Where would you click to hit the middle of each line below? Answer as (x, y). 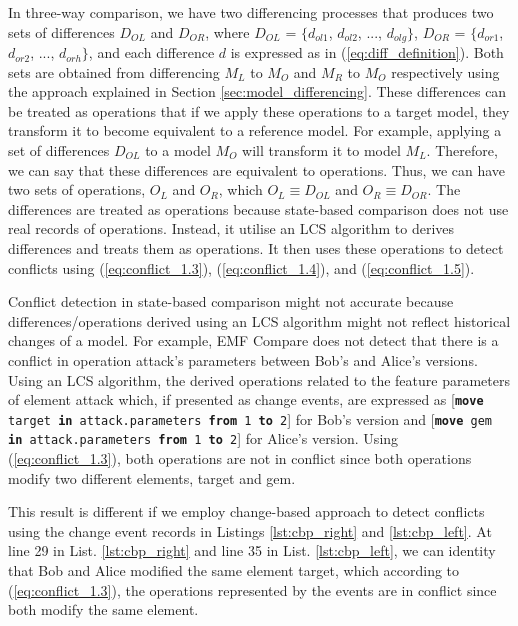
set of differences (59, 150)
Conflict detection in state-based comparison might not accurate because (231, 301)
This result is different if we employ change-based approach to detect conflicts (246, 511)
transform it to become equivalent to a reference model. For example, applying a (255, 130)
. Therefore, (462, 150)
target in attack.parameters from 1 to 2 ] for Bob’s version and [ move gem (250, 418)
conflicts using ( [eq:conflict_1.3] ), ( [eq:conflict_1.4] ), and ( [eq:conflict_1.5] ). (241, 267)
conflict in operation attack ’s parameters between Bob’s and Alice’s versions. (243, 359)
